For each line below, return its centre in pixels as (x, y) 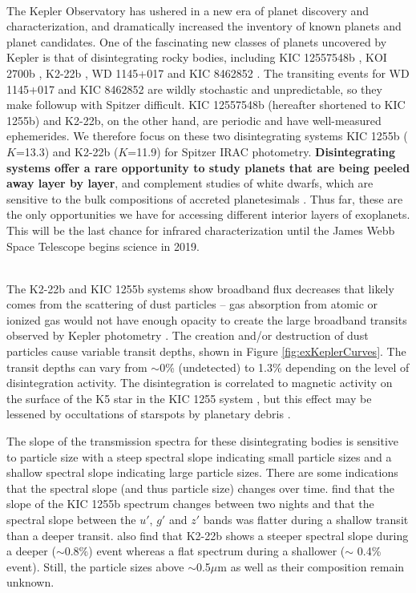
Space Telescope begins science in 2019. (103, 246)
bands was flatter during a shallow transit (306, 519)
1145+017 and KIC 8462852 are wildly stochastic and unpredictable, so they (194, 89)
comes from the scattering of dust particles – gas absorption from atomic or (192, 304)
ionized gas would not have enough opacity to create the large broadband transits (207, 319)
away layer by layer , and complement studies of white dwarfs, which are (190, 183)
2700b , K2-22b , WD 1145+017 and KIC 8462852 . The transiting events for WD (208, 73)
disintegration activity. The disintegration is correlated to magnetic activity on (200, 383)
